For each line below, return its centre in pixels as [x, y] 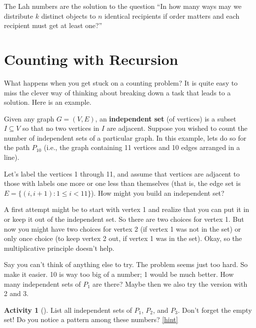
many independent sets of [43, 283]
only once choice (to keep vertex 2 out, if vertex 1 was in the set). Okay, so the [123, 238]
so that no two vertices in [61, 128]
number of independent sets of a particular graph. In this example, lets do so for [125, 137]
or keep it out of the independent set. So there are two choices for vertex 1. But [124, 219]
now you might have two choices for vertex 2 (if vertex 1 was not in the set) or [123, 228]
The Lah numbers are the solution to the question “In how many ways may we [123, 6]
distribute [19, 15]
